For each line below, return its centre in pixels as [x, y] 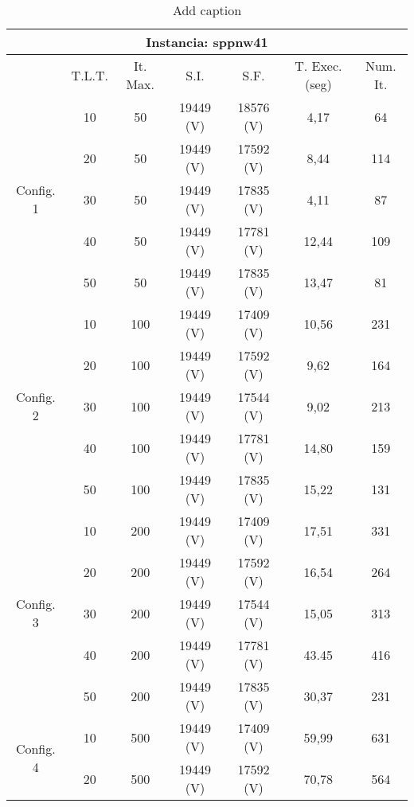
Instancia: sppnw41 [207, 42]
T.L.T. [90, 75]
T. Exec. [318, 66]
